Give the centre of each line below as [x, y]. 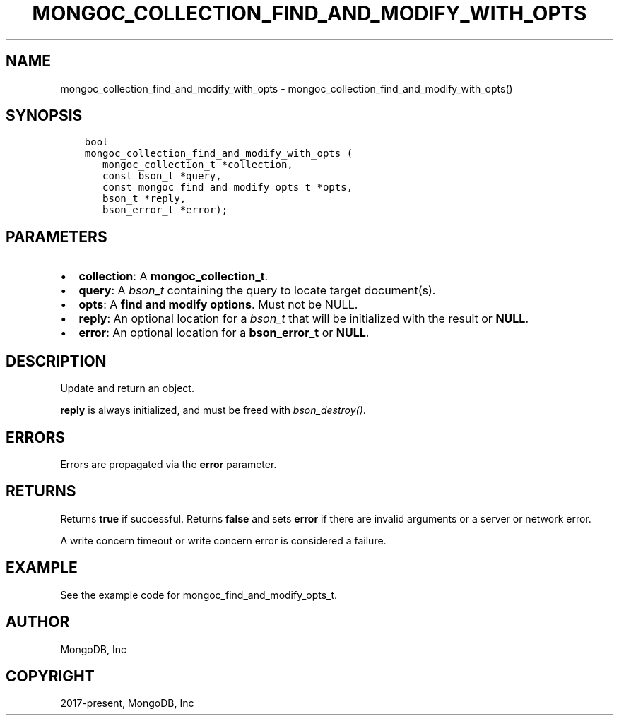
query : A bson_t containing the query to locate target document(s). [257, 291]
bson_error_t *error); [165, 210]
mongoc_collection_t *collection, [198, 165]
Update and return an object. [127, 388]
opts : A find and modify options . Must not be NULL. [218, 305]
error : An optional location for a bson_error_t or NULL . [224, 333]
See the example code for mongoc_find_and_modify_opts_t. [199, 595]
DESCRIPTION [56, 361]
